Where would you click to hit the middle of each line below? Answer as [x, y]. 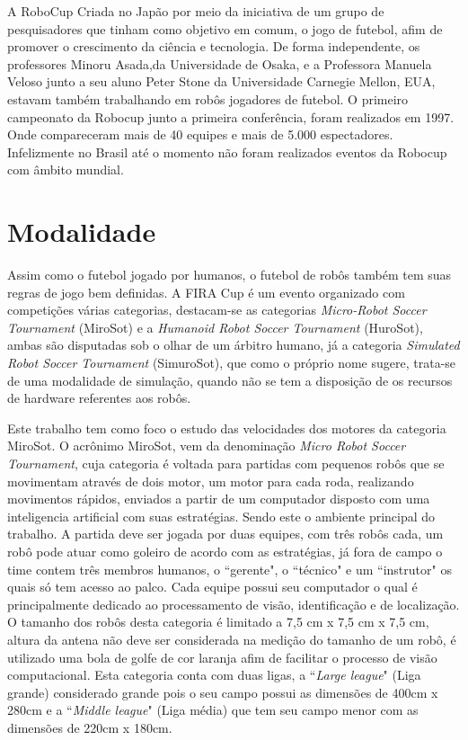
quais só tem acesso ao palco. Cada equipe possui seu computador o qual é [212, 587]
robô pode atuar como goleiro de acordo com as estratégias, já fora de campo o [225, 551]
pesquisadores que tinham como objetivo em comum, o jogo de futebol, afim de [225, 28]
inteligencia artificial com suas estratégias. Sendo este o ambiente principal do [221, 516]
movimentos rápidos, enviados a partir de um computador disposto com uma [219, 499]
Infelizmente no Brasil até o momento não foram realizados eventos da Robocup [227, 152]
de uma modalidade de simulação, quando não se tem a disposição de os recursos [230, 380]
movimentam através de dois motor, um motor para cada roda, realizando [211, 481]
